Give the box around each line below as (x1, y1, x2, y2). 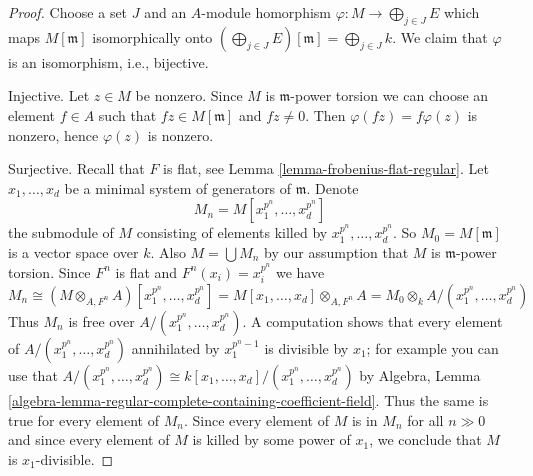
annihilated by (131, 337, 220, 358)
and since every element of (8, 429, 170, 450)
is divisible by (264, 337, 349, 358)
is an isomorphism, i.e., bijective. (8, 51, 209, 72)
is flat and (115, 261, 178, 282)
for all (407, 409, 444, 430)
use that (8, 364, 58, 385)
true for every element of (8, 409, 159, 430)
